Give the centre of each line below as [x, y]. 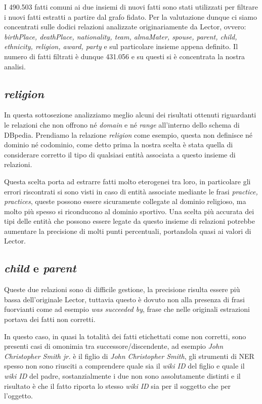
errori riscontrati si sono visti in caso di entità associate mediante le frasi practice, [131, 191]
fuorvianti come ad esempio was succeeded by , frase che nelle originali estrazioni [127, 309]
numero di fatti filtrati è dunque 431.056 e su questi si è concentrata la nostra [125, 56]
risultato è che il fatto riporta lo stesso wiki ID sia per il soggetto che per [118, 386]
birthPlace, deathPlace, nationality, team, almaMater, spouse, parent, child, [121, 36]
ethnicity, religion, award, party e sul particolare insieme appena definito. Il [121, 46]
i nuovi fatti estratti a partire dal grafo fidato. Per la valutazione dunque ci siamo [130, 16]
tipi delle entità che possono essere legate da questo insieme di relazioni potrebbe [129, 221]
